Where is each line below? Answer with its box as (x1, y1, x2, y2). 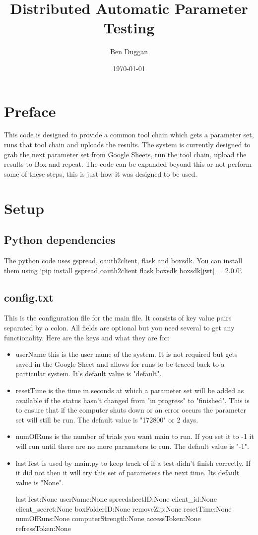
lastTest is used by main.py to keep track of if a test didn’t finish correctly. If (15, 457, 251, 468)
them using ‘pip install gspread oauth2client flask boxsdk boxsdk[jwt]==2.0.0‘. (4, 265, 243, 275)
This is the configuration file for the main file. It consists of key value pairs (4, 313, 232, 323)
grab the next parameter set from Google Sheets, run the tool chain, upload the (4, 149, 247, 159)
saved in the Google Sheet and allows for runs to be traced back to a (15, 358, 225, 369)
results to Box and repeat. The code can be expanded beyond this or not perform (4, 159, 252, 169)
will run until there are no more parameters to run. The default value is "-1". (15, 440, 249, 451)
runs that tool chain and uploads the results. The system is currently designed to (4, 139, 251, 150)
